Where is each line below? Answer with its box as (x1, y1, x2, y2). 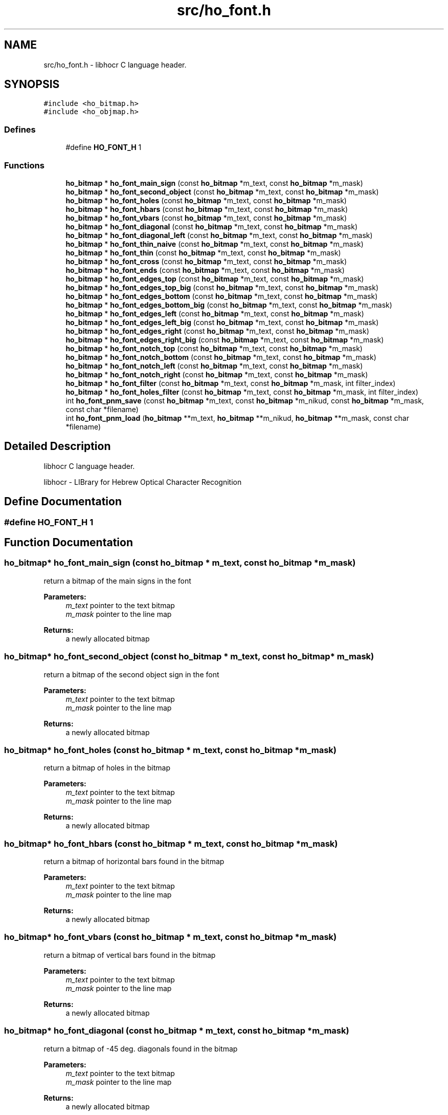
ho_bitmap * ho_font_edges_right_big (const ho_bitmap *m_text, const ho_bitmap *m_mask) (65, 335, 384, 344)
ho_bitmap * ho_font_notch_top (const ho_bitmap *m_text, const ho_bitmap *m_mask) (65, 344, 363, 353)
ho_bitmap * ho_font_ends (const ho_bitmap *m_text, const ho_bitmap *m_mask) (65, 265, 345, 274)
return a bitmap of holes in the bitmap (43, 763, 170, 773)
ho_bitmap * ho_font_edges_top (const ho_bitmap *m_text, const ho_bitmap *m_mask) (65, 274, 364, 283)
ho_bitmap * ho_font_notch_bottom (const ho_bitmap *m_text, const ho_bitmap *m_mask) (65, 352, 376, 361)
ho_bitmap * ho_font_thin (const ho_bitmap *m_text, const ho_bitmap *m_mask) (65, 248, 341, 257)
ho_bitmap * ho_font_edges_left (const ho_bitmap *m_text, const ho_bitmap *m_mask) (65, 309, 364, 318)
